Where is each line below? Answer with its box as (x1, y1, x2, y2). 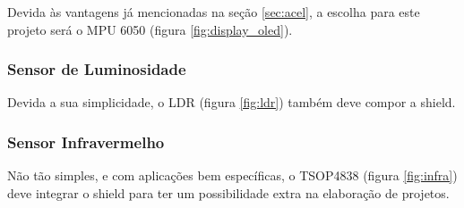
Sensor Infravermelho (7, 130, 165, 153)
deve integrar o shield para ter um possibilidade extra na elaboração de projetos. (7, 183, 450, 202)
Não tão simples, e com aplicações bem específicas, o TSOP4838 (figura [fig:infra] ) (7, 166, 458, 185)
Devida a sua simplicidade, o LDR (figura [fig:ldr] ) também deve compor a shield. (7, 93, 456, 112)
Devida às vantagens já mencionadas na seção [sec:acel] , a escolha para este (7, 3, 420, 21)
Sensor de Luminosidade (7, 58, 186, 80)
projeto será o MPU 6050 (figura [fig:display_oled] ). (7, 20, 293, 38)
